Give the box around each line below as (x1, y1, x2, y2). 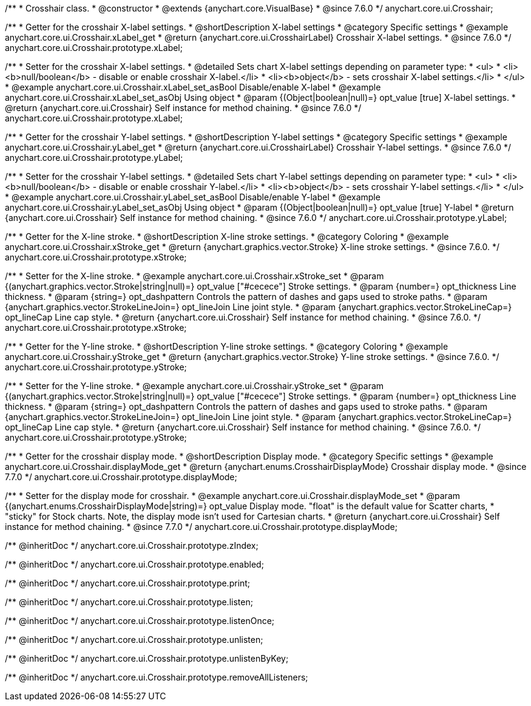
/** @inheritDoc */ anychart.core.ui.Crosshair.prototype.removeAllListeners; (5, 672, 308, 682)
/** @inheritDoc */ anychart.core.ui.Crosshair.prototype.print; (5, 578, 251, 588)
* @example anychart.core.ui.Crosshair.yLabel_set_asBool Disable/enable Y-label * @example (5, 192, 380, 202)
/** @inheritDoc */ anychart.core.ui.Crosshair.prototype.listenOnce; (5, 616, 275, 626)
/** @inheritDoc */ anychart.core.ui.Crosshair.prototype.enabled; (5, 559, 264, 569)
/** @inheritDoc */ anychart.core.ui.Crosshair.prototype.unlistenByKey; (5, 653, 289, 664)
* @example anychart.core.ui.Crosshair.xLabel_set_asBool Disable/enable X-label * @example (5, 82, 381, 92)
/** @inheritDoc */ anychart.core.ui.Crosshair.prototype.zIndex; (5, 540, 259, 551)
